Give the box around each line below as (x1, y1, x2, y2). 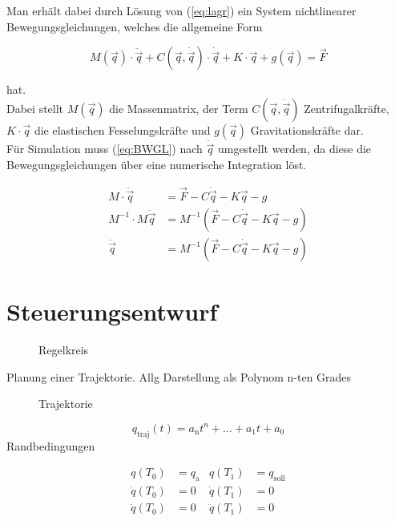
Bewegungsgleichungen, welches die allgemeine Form (6, 18, 263, 34)
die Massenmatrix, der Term (109, 99, 248, 116)
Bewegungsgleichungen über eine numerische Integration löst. (6, 155, 307, 172)
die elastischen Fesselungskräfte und (34, 121, 211, 138)
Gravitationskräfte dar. (250, 121, 364, 138)
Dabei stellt (6, 99, 64, 116)
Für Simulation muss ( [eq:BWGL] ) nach (6, 140, 203, 157)
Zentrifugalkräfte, (304, 99, 389, 116)
